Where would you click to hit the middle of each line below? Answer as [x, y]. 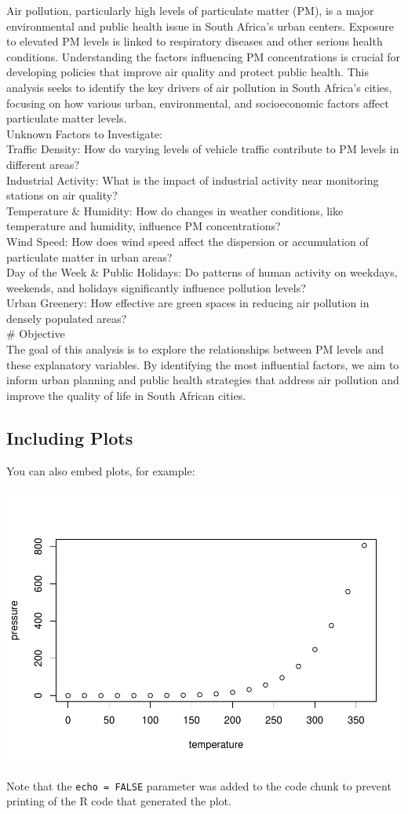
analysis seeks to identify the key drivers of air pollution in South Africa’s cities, [199, 87]
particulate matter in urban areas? [89, 257]
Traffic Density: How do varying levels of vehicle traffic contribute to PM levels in [203, 149]
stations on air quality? [62, 195]
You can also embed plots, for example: [101, 470]
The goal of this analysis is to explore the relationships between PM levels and [195, 349]
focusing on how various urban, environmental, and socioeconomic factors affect [198, 103]
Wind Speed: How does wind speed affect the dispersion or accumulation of [188, 241]
